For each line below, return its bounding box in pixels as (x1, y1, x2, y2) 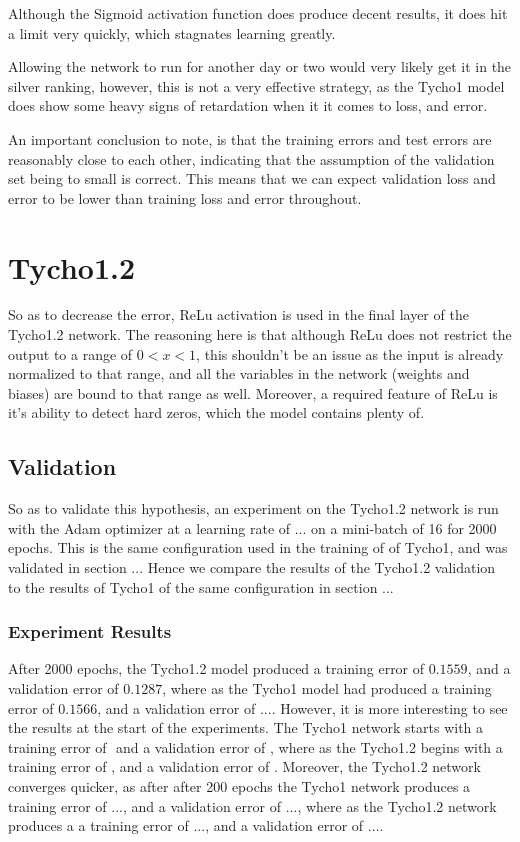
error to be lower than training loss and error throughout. (8, 187, 362, 208)
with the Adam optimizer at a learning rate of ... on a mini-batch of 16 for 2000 (8, 517, 497, 538)
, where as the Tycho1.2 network (297, 795, 497, 816)
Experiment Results (8, 619, 172, 644)
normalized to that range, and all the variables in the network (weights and (8, 363, 470, 384)
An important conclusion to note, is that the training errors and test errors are (8, 128, 492, 149)
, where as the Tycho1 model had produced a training (162, 678, 492, 699)
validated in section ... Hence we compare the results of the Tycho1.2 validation (8, 557, 496, 578)
